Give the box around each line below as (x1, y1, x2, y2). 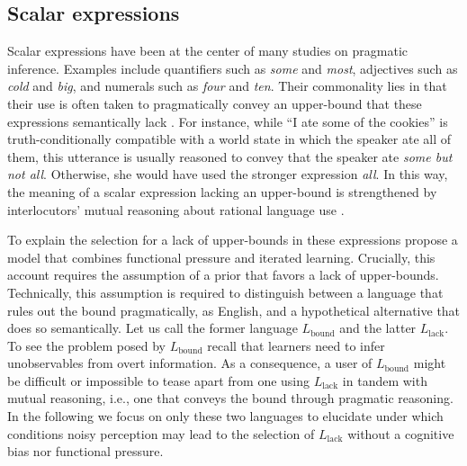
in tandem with (342, 371, 427, 390)
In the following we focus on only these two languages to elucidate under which (7, 407, 444, 426)
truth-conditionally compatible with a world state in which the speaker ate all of (7, 130, 452, 148)
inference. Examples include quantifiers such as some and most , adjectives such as (7, 58, 458, 77)
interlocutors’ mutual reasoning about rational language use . (7, 200, 345, 219)
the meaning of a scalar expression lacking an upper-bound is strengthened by (7, 182, 437, 201)
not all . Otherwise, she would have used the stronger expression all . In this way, (7, 165, 448, 184)
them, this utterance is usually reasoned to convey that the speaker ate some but (7, 147, 453, 166)
